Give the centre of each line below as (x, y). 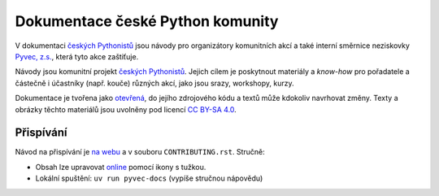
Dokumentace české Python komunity (147, 21)
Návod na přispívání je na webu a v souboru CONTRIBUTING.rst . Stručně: (140, 152)
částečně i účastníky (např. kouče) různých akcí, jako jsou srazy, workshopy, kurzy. (154, 83)
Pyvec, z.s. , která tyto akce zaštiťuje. (77, 56)
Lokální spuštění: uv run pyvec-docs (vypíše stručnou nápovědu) (149, 178)
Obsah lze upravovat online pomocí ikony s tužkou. (121, 167)
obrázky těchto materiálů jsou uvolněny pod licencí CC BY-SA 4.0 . (126, 109)
